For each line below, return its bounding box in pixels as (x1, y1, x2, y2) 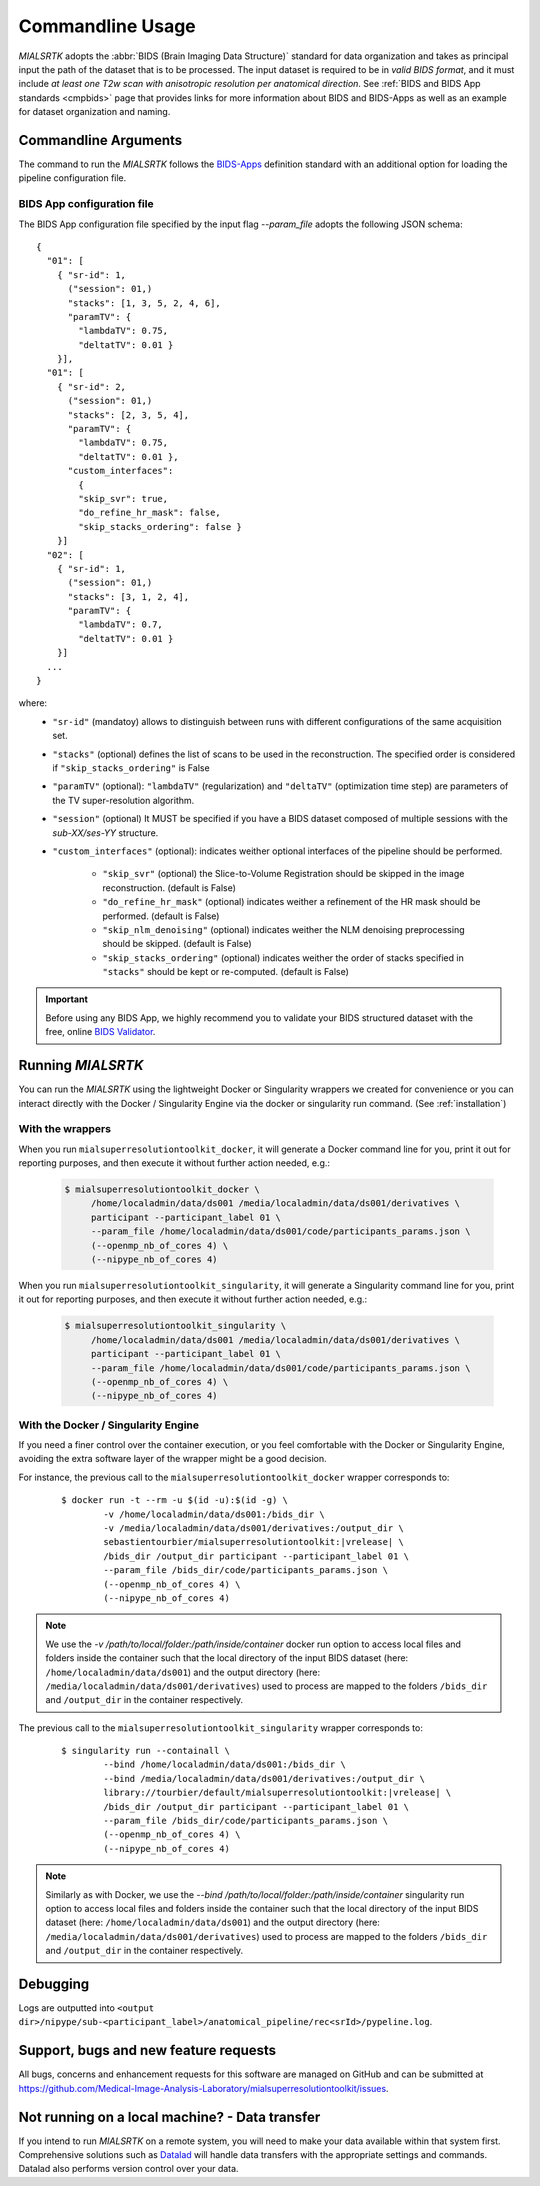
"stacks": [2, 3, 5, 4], (67, 409, 190, 420)
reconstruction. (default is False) (102, 881, 237, 894)
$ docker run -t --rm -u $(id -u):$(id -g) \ (61, 1495, 289, 1506)
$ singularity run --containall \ (61, 1745, 230, 1757)
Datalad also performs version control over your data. (18, 2163, 239, 2175)
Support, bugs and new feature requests (18, 2042, 277, 2059)
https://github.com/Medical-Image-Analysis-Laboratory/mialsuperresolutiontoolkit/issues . (18, 2082, 389, 2094)
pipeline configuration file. (18, 172, 127, 184)
